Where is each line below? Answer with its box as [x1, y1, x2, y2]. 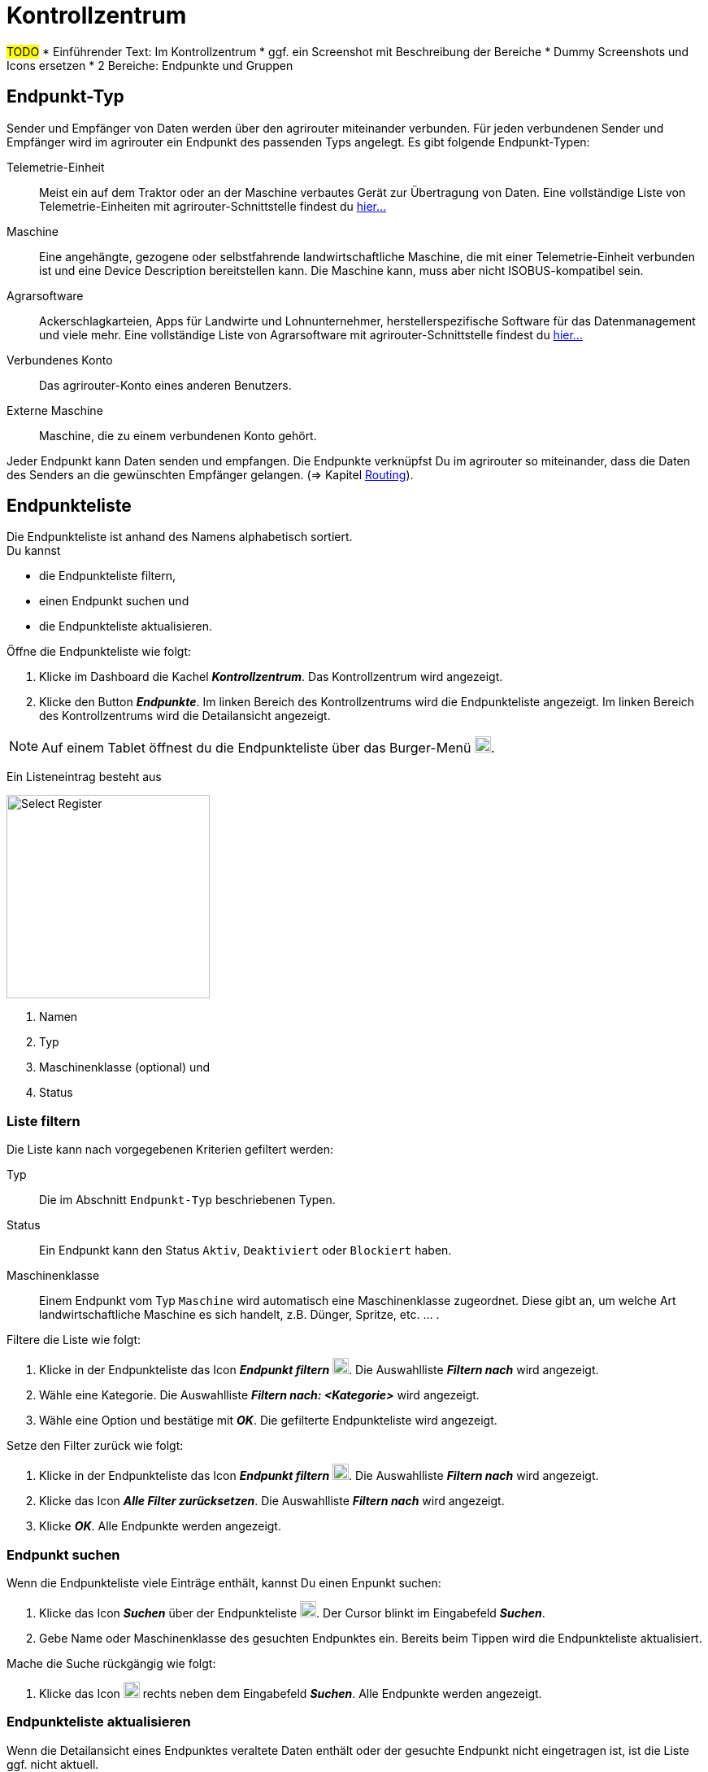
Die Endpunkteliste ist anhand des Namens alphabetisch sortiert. [7, 530, 353, 544]
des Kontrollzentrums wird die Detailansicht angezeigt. [39, 709, 331, 723]
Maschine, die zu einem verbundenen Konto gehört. [39, 428, 317, 443]
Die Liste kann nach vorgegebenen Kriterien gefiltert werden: [7, 1142, 334, 1157]
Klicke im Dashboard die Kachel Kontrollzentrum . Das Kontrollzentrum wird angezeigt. [39, 670, 503, 684]
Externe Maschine [7, 403, 103, 417]
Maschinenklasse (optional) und [39, 1060, 211, 1075]
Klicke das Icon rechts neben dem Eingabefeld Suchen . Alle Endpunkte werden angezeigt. [39, 1686, 542, 1700]
